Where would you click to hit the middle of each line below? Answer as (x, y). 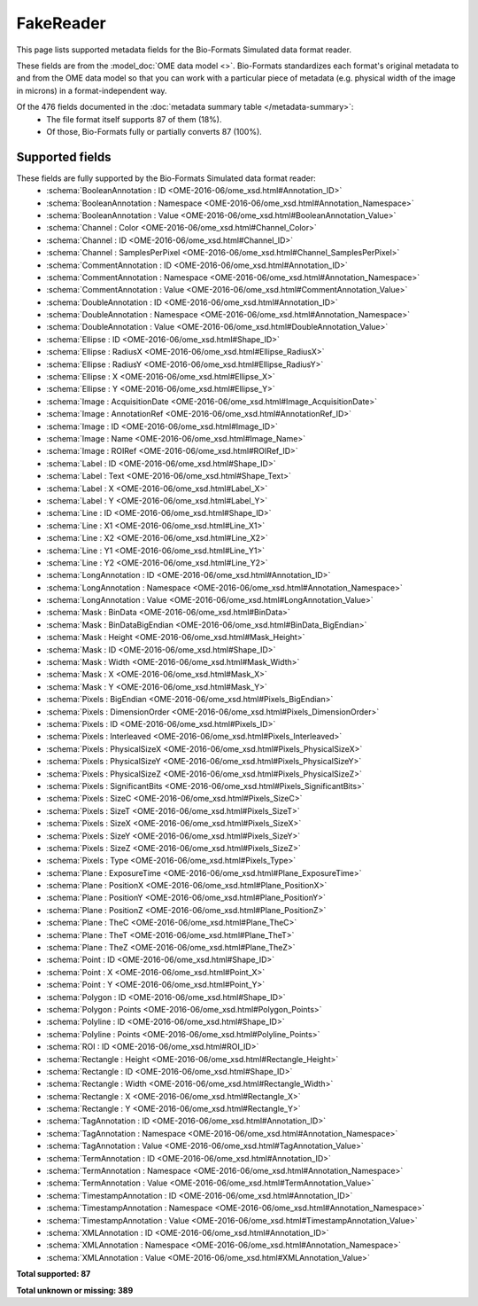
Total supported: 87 (54, 1274)
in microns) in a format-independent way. (92, 90)
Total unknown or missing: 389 (75, 1290)
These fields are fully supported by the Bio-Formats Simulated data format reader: (166, 178)
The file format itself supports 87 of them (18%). (134, 119)
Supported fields (64, 156)
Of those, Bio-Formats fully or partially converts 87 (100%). (154, 131)
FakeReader (61, 23)
